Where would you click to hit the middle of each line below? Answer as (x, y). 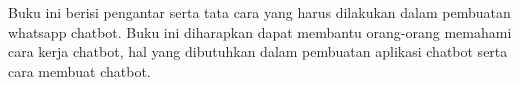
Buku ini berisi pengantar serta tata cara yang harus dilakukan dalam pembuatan (259, 12)
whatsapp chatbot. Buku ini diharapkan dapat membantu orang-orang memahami (260, 31)
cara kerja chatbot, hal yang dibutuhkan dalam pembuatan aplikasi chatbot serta (258, 51)
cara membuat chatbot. (79, 70)
